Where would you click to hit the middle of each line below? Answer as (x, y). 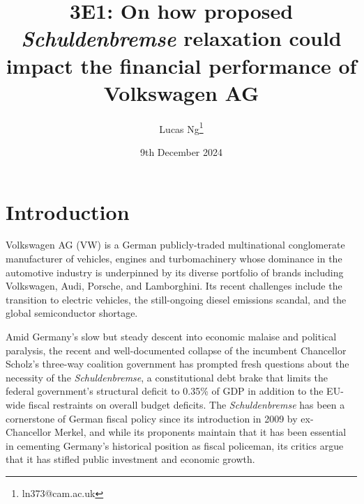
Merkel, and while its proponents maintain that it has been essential (200, 432)
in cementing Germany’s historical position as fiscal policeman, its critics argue (175, 445)
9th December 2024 (181, 151)
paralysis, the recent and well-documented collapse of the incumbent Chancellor (176, 350)
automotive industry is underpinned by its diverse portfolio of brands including (175, 272)
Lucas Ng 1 (181, 127)
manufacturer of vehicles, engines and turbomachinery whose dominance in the (174, 259)
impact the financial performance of (181, 65)
